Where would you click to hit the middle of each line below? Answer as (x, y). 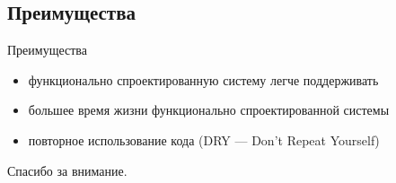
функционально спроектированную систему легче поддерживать (203, 79)
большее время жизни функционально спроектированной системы (209, 110)
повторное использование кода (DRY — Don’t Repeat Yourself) (204, 139)
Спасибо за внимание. (67, 170)
